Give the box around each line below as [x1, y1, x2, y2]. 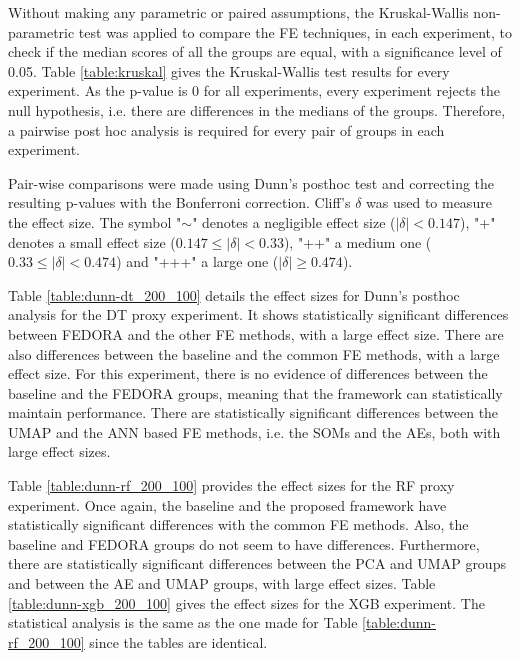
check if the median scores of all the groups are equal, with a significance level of [8, 41, 502, 62]
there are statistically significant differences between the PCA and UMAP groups [8, 553, 506, 574]
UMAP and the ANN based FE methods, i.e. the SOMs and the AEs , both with [8, 421, 501, 442]
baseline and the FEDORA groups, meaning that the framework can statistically [8, 382, 503, 403]
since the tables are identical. [89, 631, 268, 652]
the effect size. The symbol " [8, 211, 182, 232]
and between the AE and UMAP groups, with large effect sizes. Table [8, 573, 436, 594]
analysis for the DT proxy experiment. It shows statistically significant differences [8, 304, 509, 325]
